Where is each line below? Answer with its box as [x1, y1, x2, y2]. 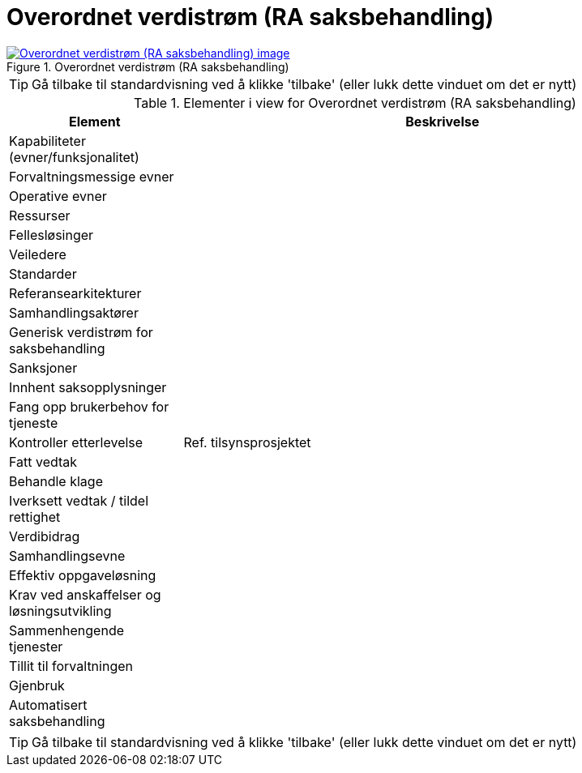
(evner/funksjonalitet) [9, 148, 139, 165]
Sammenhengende [9, 621, 125, 638]
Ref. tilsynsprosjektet [183, 433, 311, 451]
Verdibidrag [9, 527, 80, 545]
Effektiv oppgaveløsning [9, 566, 156, 583]
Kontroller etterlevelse [9, 433, 143, 451]
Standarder [9, 265, 77, 282]
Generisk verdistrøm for [9, 323, 153, 340]
